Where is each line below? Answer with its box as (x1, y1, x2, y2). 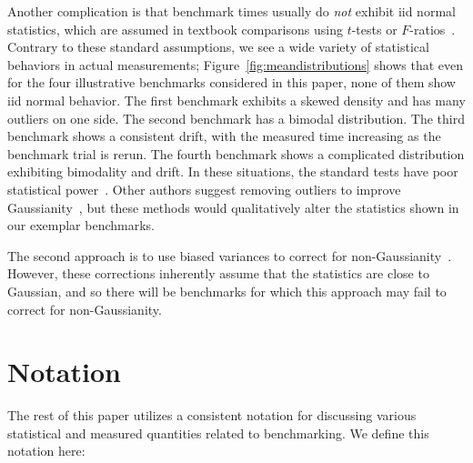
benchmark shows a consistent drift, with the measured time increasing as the (7, 126, 441, 146)
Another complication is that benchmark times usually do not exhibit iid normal (7, 2, 456, 20)
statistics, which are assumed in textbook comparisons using (7, 19, 343, 38)
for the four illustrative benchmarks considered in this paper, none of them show (7, 73, 456, 92)
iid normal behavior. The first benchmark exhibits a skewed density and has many (7, 90, 466, 109)
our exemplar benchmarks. (7, 216, 155, 235)
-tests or (351, 19, 398, 38)
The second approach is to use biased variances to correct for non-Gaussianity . (7, 246, 452, 265)
